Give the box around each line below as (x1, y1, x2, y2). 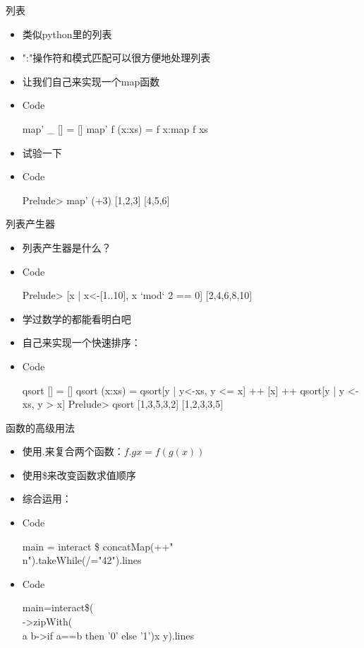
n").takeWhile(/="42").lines (22, 553, 142, 567)
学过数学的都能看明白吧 (22, 311, 131, 326)
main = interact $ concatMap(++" (22, 538, 174, 553)
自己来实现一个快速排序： (22, 335, 141, 350)
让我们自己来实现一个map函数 (22, 73, 160, 88)
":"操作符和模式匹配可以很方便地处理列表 (22, 50, 211, 65)
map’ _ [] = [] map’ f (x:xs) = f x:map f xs (22, 121, 208, 136)
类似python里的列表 (22, 26, 112, 41)
